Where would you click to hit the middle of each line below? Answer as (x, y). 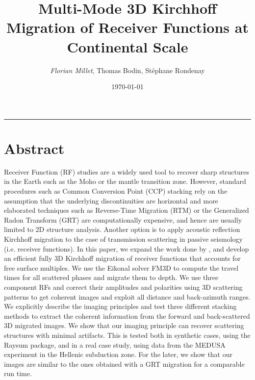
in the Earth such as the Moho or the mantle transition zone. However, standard (125, 181)
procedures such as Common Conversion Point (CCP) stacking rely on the (116, 191)
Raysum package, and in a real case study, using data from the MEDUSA (115, 344)
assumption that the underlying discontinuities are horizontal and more (111, 200)
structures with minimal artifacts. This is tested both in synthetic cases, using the (127, 335)
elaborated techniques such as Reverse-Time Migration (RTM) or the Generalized (127, 210)
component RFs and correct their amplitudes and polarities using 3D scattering (123, 287)
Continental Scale (127, 46)
